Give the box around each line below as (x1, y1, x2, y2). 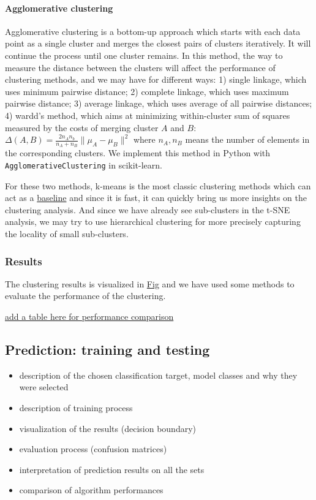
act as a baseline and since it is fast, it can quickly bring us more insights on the (5, 191, 307, 204)
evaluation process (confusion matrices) (19, 442, 167, 455)
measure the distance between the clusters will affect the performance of (5, 61, 276, 74)
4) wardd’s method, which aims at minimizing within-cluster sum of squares (5, 108, 290, 121)
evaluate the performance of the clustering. (5, 289, 166, 302)
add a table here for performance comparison (5, 310, 174, 322)
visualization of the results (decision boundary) (19, 422, 196, 434)
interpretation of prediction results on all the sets (19, 463, 205, 475)
